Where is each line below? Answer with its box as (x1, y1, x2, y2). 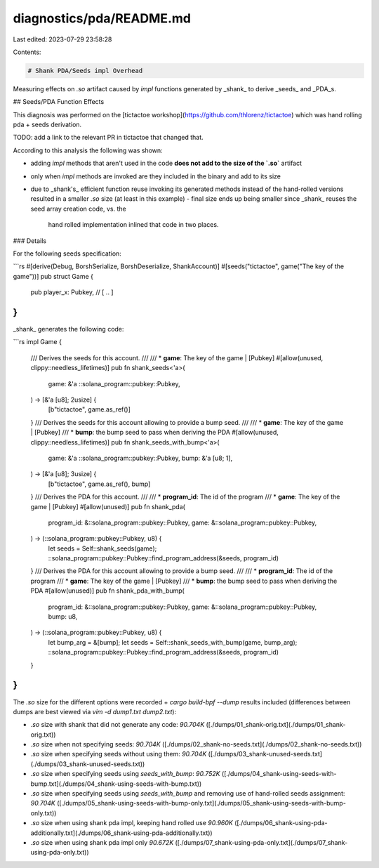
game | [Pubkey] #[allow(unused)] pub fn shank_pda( (30, 502, 186, 511)
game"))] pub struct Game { (13, 272, 94, 280)
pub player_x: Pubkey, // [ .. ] (30, 288, 114, 296)
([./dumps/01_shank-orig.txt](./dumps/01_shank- (206, 721, 346, 729)
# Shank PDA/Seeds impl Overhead (27, 67, 143, 74)
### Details (13, 236, 47, 245)
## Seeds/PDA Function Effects (13, 98, 105, 106)
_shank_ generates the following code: (13, 325, 124, 334)
